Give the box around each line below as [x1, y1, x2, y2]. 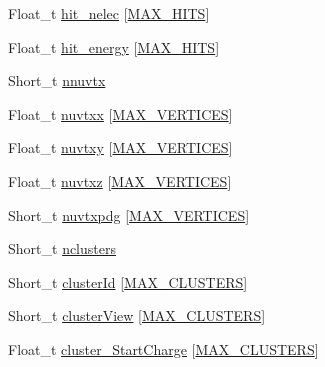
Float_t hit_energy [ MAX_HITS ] [8, 36, 220, 57]
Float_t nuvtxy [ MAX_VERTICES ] [8, 137, 233, 158]
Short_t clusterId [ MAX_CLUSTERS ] [8, 271, 248, 292]
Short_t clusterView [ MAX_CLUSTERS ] [8, 305, 266, 326]
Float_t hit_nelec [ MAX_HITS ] [8, 3, 210, 23]
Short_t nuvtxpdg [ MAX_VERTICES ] [8, 204, 250, 225]
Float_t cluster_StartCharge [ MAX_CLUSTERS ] [8, 338, 319, 359]
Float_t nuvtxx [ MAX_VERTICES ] [8, 103, 233, 124]
